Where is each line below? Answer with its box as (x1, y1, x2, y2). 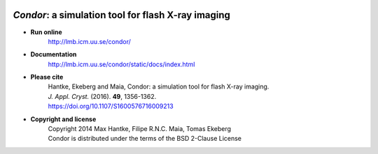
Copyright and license (30, 115, 97, 123)
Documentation (30, 50, 77, 59)
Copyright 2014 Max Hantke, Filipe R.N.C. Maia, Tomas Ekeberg (48, 125, 231, 133)
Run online (30, 28, 62, 36)
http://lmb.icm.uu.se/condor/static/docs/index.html (48, 60, 195, 68)
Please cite (30, 73, 64, 82)
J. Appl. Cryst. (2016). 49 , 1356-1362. (48, 92, 157, 100)
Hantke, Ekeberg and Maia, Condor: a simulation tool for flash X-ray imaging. (48, 82, 269, 91)
